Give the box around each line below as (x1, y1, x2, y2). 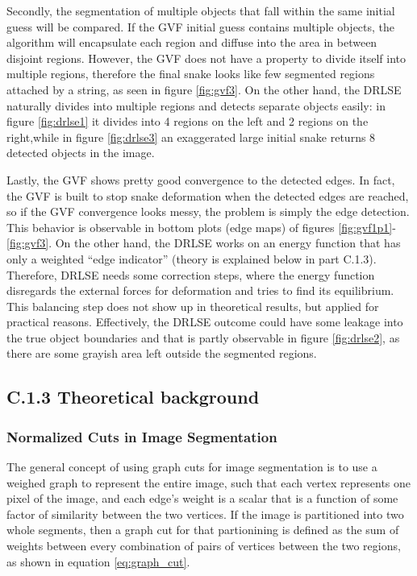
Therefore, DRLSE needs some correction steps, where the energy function (6, 266, 375, 283)
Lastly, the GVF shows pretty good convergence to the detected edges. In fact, (6, 171, 395, 188)
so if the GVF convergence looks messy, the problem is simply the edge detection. (6, 203, 410, 220)
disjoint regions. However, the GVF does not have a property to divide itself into (6, 49, 407, 66)
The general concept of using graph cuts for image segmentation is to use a (6, 458, 377, 475)
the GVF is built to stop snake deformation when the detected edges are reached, (6, 187, 409, 204)
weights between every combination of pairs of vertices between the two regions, (6, 537, 401, 554)
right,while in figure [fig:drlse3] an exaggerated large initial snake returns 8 (6, 128, 376, 145)
